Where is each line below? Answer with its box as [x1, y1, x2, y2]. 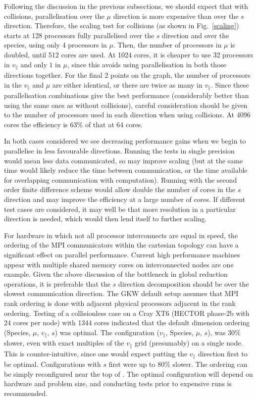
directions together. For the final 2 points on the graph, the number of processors [4, 70, 251, 80]
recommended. [4, 388, 48, 398]
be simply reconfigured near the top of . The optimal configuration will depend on [4, 368, 253, 379]
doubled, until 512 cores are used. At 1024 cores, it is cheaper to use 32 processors [4, 49, 254, 59]
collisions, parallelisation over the [4, 10, 104, 21]
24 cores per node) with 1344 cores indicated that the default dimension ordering [4, 317, 250, 328]
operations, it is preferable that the [4, 278, 110, 289]
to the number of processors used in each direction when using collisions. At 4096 [4, 109, 251, 120]
